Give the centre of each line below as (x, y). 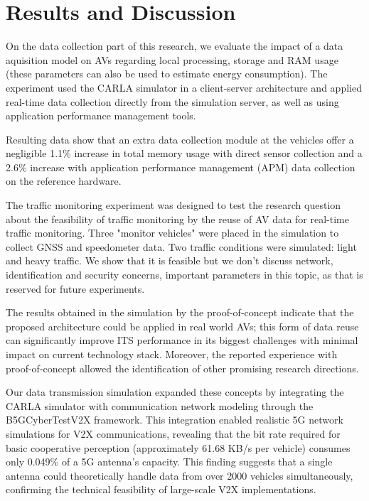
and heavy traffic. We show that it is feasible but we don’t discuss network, (170, 260)
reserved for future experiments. (75, 288)
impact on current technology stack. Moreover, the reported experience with (172, 354)
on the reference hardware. (64, 181)
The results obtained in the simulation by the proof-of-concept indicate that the (180, 312)
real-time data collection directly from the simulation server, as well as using (172, 101)
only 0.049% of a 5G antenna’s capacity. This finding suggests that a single (169, 462)
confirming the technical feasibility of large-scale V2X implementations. (161, 489)
